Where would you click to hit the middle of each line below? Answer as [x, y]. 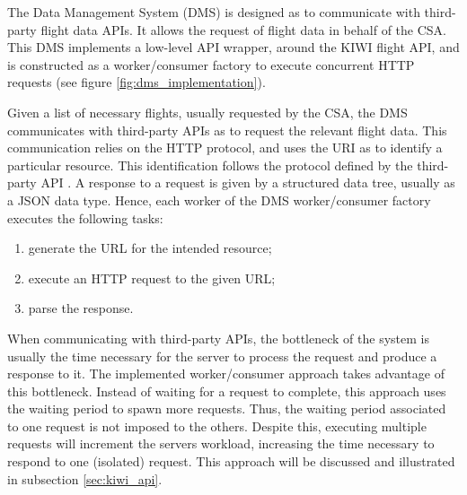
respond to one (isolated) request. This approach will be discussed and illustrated [231, 461]
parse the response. [81, 308]
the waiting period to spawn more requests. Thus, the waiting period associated [227, 408]
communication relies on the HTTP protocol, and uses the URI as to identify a [225, 148]
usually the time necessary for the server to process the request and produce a [222, 356]
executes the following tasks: [85, 217]
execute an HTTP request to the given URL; [152, 278]
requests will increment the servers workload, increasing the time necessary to [221, 443]
